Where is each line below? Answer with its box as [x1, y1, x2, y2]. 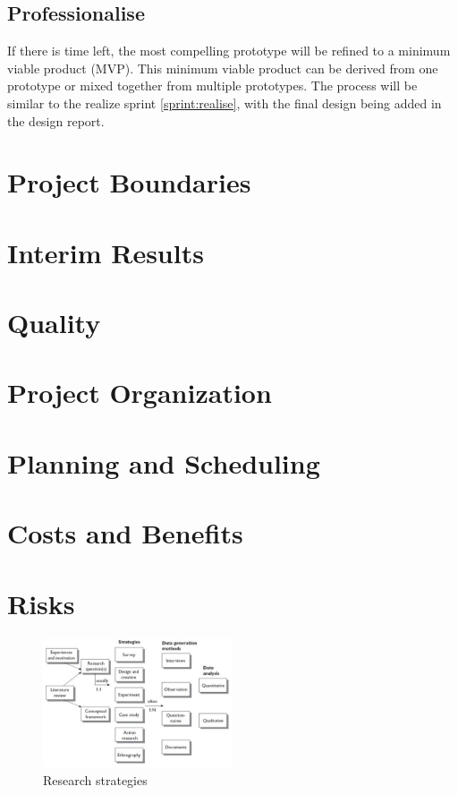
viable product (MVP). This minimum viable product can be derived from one [7, 58, 438, 77]
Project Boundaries [7, 164, 251, 201]
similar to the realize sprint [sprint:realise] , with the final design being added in [7, 93, 442, 112]
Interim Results [7, 234, 204, 270]
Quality [7, 304, 101, 341]
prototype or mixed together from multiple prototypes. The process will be [7, 76, 418, 95]
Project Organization [7, 374, 272, 411]
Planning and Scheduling [7, 444, 320, 481]
